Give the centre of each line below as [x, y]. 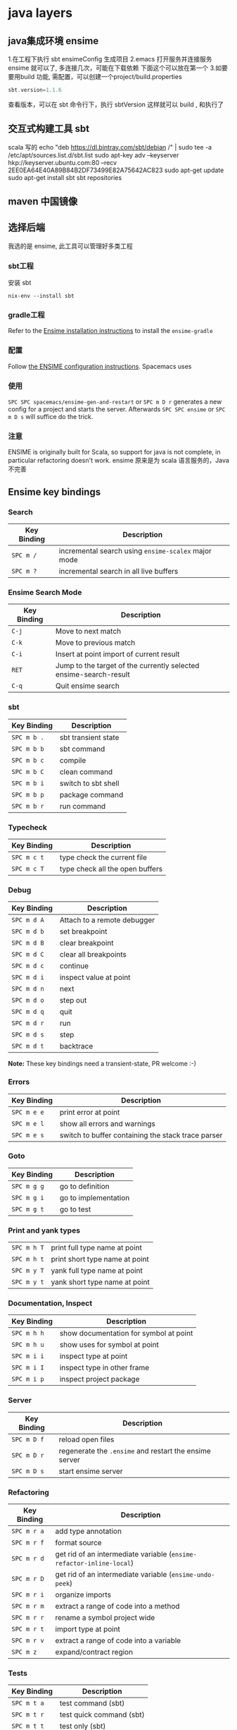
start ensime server [91, 1471]
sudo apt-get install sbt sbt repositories [65, 177]
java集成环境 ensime [53, 41]
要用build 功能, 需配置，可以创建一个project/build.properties [95, 77]
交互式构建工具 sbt [49, 129]
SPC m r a [28, 1531]
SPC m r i [28, 1595]
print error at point [90, 1112]
